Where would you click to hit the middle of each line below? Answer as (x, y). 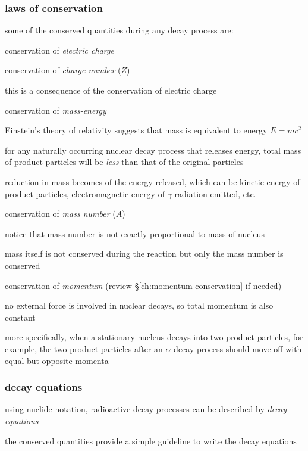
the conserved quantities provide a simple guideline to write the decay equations (151, 441)
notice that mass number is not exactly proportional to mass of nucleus (135, 233)
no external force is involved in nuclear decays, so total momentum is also (139, 305)
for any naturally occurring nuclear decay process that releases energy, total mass (153, 150)
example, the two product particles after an (84, 348)
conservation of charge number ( (63, 70)
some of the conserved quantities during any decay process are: (119, 30)
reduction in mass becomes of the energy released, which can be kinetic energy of (153, 181)
